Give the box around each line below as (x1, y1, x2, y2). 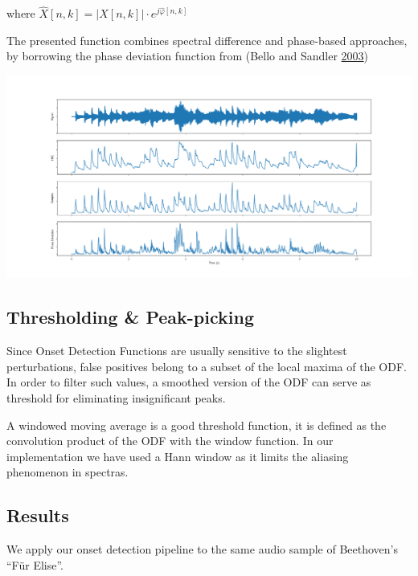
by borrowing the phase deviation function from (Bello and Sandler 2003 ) (6, 47, 369, 64)
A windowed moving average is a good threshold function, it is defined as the (6, 416, 387, 433)
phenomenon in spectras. (6, 464, 129, 480)
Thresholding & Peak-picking (6, 304, 254, 329)
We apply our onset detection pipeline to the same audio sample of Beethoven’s (6, 541, 399, 558)
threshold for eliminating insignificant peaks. (6, 390, 226, 406)
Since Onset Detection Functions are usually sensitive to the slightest (6, 342, 347, 359)
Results (6, 503, 69, 528)
